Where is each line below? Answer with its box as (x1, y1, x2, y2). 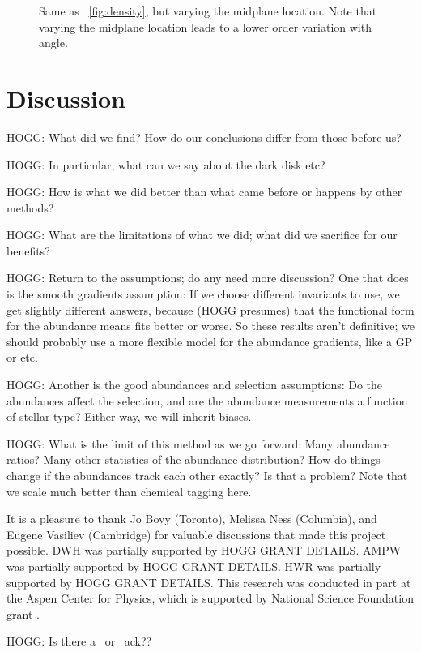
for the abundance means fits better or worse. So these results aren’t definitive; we (6, 317, 415, 334)
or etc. (6, 349, 38, 366)
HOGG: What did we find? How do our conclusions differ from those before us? (6, 128, 402, 145)
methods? (6, 199, 54, 216)
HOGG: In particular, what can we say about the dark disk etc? (6, 156, 325, 173)
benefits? (6, 242, 50, 259)
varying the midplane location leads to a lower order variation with (39, 18, 372, 35)
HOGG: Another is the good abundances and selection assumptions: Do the (6, 376, 383, 393)
